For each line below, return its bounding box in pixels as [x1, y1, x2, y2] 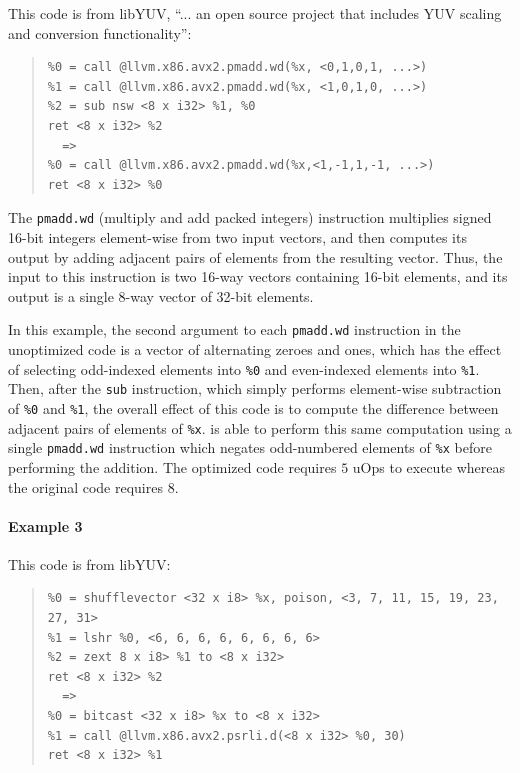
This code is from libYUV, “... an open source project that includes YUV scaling [8, 3, 502, 23]
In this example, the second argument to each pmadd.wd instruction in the [8, 319, 461, 340]
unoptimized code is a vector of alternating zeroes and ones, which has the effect [8, 339, 502, 360]
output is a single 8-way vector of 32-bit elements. [8, 285, 314, 306]
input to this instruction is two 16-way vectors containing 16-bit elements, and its [8, 266, 508, 287]
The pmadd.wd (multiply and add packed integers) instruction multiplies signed [8, 207, 492, 228]
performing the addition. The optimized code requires [8, 456, 337, 477]
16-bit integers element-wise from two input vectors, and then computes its [8, 227, 467, 247]
